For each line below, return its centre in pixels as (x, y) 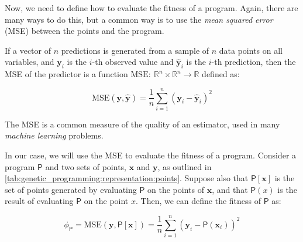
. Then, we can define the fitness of (199, 201)
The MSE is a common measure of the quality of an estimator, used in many (142, 124)
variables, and (30, 62)
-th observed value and (133, 62)
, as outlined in (185, 166)
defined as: (221, 74)
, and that (230, 189)
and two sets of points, (86, 166)
